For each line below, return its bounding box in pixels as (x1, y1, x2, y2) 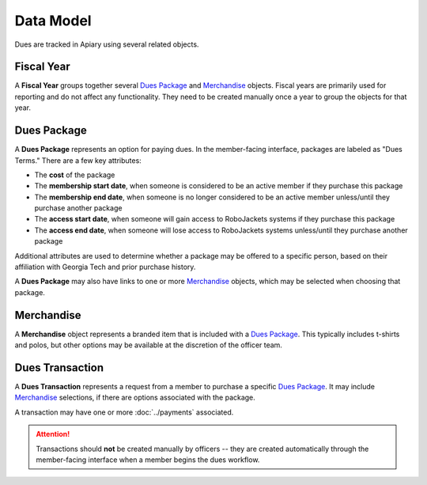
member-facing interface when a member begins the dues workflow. (36, 455, 260, 464)
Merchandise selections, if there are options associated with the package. (14, 392, 256, 403)
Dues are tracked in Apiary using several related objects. (14, 40, 199, 49)
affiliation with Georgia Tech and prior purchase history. (14, 262, 196, 272)
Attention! (36, 430, 70, 439)
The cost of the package (34, 170, 115, 180)
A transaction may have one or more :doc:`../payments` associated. (14, 407, 234, 417)
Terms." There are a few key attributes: (14, 155, 142, 165)
